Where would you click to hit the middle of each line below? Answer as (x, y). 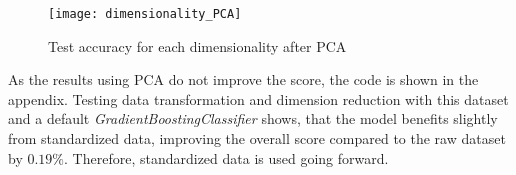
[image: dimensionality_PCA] (145, 14)
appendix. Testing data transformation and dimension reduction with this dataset (258, 98)
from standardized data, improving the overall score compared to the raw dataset (257, 138)
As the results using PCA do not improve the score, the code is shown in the (243, 79)
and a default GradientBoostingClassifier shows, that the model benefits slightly (253, 118)
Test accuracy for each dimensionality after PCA (197, 45)
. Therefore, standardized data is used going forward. (226, 157)
